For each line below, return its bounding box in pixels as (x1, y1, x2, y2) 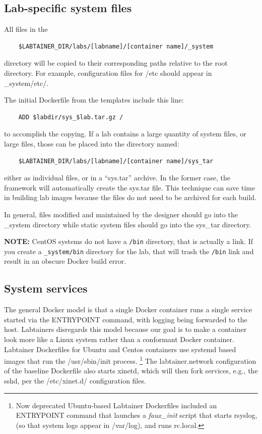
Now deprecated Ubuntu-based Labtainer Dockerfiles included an (16, 400, 217, 410)
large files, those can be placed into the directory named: (4, 138, 179, 149)
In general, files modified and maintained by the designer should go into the (4, 209, 238, 219)
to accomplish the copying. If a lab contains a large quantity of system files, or (4, 128, 246, 139)
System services (4, 280, 88, 296)
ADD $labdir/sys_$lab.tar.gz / (18, 113, 123, 121)
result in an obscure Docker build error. (4, 256, 126, 266)
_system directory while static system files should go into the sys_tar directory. (4, 219, 251, 229)
